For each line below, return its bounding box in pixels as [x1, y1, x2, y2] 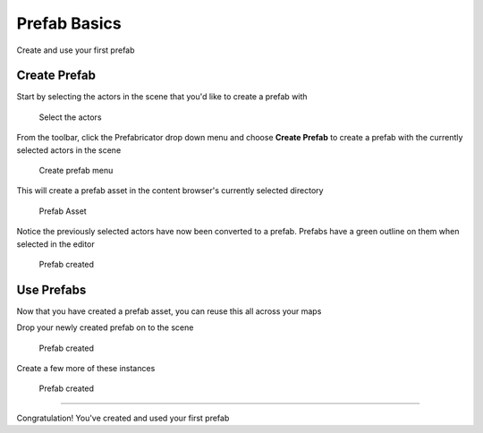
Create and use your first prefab [16, 45, 135, 55]
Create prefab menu [38, 166, 114, 176]
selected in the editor [16, 238, 96, 250]
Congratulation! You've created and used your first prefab [16, 412, 230, 423]
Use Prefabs [16, 282, 87, 297]
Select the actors [38, 112, 102, 123]
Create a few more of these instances [16, 363, 156, 374]
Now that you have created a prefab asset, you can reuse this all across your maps [16, 305, 322, 317]
